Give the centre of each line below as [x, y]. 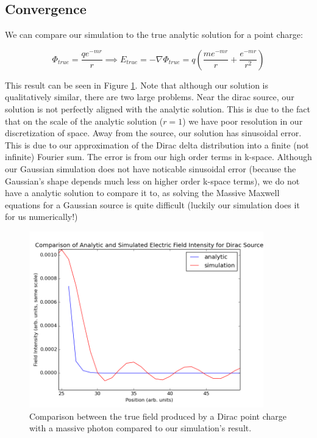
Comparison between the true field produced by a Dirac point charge [158, 416]
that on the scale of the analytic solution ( [84, 121]
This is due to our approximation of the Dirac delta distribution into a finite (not [157, 144]
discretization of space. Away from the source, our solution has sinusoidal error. [153, 133]
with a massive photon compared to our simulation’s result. [141, 428]
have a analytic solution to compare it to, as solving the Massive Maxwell [142, 193]
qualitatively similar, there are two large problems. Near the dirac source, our [150, 97]
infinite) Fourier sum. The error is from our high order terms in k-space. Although [158, 157]
